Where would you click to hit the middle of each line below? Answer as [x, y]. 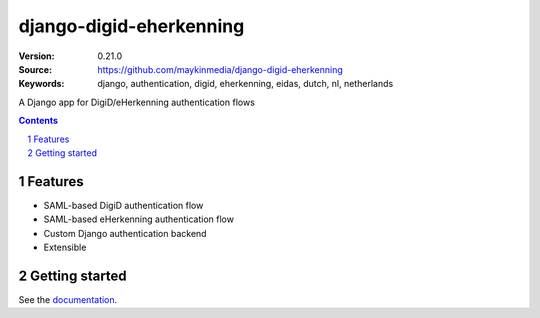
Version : [36, 56]
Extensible [65, 247]
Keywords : [41, 84]
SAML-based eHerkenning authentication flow [139, 219]
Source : [35, 69]
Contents [38, 121]
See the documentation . [68, 299]
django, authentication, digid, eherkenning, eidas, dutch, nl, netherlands [245, 84]
